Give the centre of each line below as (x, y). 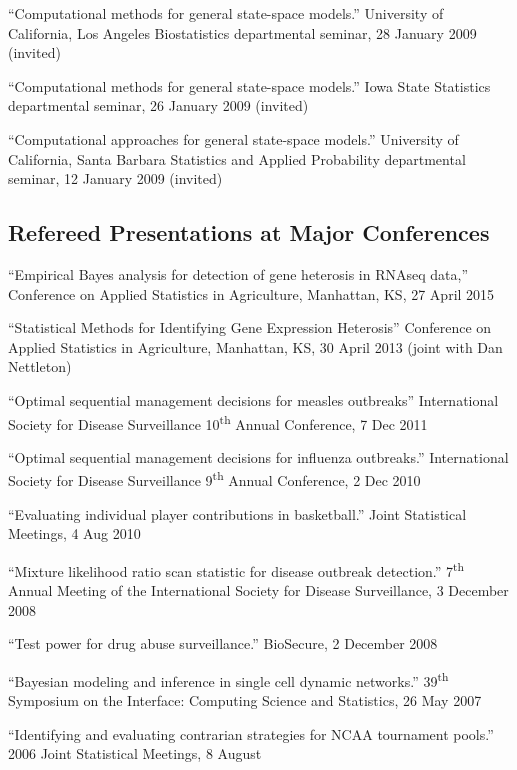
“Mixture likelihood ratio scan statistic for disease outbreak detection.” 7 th (236, 569)
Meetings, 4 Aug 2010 (74, 533)
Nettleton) (40, 366)
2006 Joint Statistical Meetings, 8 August (135, 753)
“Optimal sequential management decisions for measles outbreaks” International (253, 399)
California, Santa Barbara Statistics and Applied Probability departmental (237, 158)
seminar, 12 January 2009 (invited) (115, 178)
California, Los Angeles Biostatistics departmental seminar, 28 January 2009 (242, 32)
